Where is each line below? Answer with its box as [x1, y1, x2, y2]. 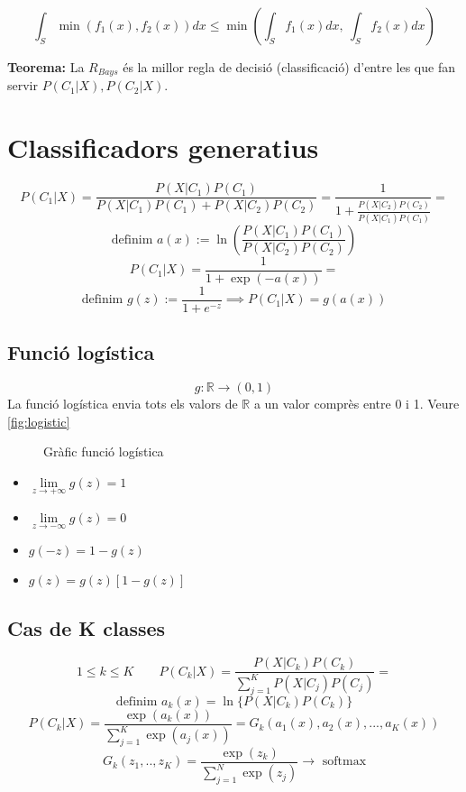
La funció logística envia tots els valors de [7, 394, 238, 413]
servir [7, 76, 38, 95]
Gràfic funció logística [43, 442, 164, 461]
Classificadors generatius [7, 129, 319, 166]
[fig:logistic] [7, 411, 70, 430]
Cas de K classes [7, 613, 166, 641]
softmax [322, 755, 367, 769]
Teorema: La [7, 58, 85, 76]
